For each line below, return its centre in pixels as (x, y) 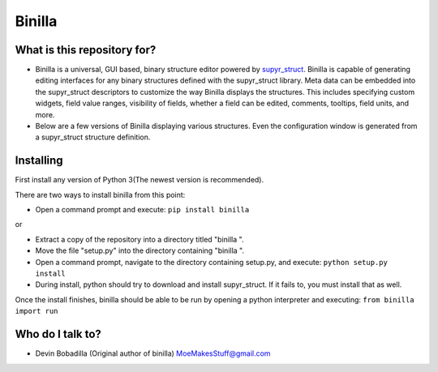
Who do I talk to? (58, 334)
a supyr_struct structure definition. (93, 137)
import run (36, 311)
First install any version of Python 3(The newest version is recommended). (139, 180)
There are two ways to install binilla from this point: (100, 195)
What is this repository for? (86, 50)
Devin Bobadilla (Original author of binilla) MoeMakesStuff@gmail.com (153, 353)
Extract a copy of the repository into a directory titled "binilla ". (140, 239)
